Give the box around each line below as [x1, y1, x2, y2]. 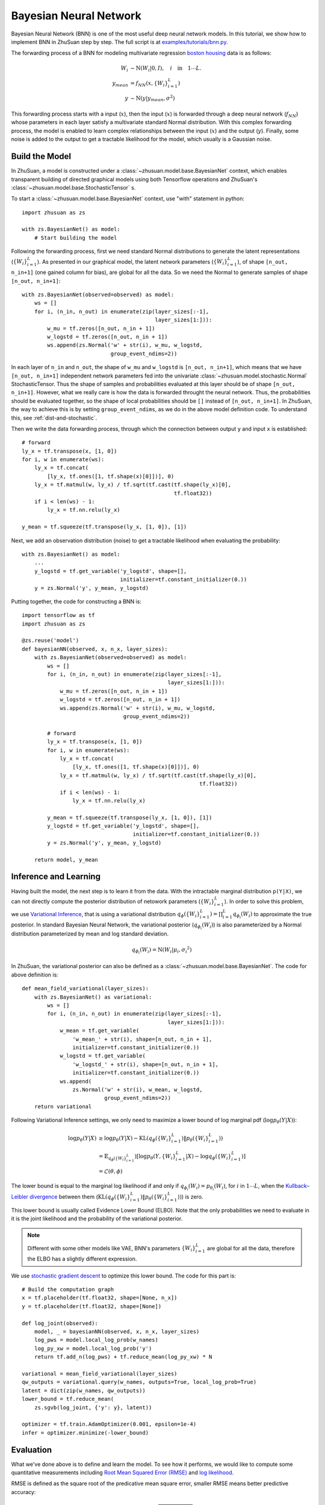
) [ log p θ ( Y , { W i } [134, 1153, 176, 1161]
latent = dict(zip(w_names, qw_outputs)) [22, 1387, 146, 1394]
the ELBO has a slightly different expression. [27, 1255, 137, 1262]
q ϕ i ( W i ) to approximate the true [232, 910, 312, 920]
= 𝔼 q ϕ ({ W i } [98, 1153, 127, 1162]
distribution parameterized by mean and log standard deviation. [11, 930, 169, 937]
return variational [34, 1103, 92, 1110]
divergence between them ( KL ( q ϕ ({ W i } [29, 1193, 131, 1202]
